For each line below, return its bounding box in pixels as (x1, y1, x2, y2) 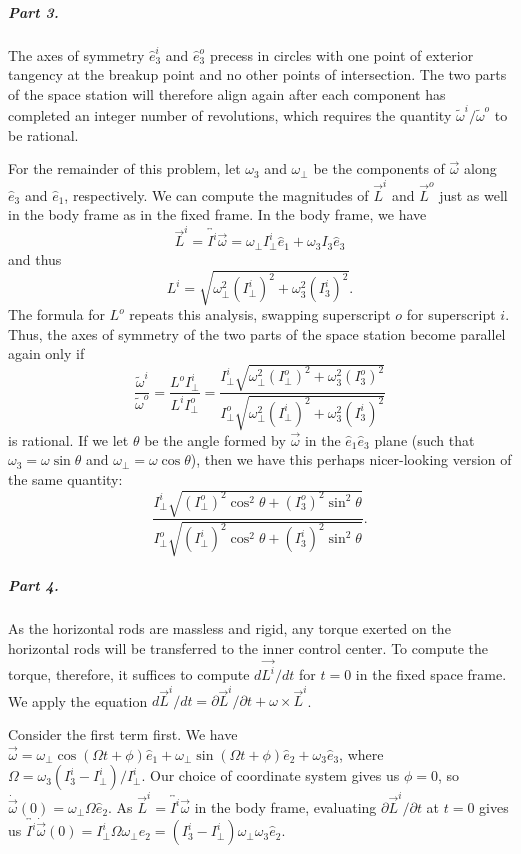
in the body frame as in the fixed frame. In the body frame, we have (8, 204, 427, 225)
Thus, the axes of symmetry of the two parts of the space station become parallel (8, 323, 506, 344)
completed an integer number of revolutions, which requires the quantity (8, 105, 452, 126)
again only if (8, 343, 85, 364)
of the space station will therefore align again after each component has (8, 83, 446, 104)
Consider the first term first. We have (8, 723, 238, 744)
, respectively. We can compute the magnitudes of (64, 184, 369, 205)
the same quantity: (8, 469, 123, 489)
